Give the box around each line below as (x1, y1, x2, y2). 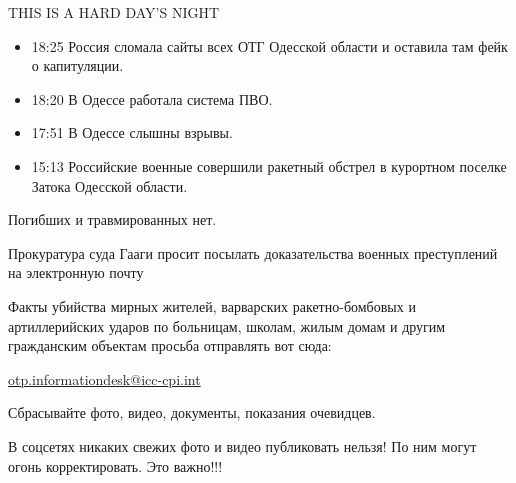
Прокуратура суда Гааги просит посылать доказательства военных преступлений (8, 242, 498, 263)
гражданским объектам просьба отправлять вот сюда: (8, 335, 332, 356)
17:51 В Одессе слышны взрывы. (31, 122, 233, 143)
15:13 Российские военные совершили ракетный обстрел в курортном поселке (31, 155, 507, 176)
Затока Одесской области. (31, 175, 188, 196)
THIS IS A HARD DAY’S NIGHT (8, 2, 220, 22)
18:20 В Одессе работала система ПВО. (31, 88, 273, 109)
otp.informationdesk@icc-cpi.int (8, 368, 201, 389)
